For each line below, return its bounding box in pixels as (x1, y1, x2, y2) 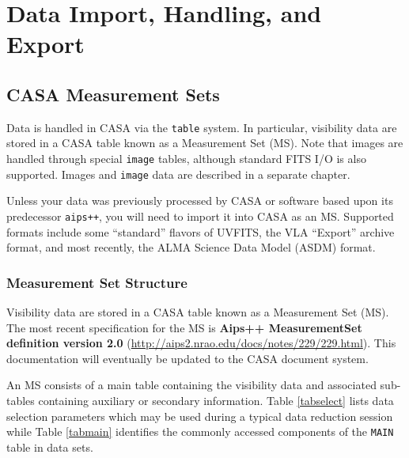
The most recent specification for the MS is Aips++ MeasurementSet (6, 319, 362, 335)
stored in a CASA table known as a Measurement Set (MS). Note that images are (6, 134, 403, 151)
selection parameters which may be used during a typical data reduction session (6, 407, 393, 424)
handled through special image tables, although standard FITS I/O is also (6, 150, 366, 167)
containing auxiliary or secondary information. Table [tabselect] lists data (38, 392, 394, 408)
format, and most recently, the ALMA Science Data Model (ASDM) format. (6, 239, 376, 255)
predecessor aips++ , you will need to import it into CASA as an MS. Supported (6, 207, 394, 224)
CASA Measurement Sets (6, 81, 220, 106)
